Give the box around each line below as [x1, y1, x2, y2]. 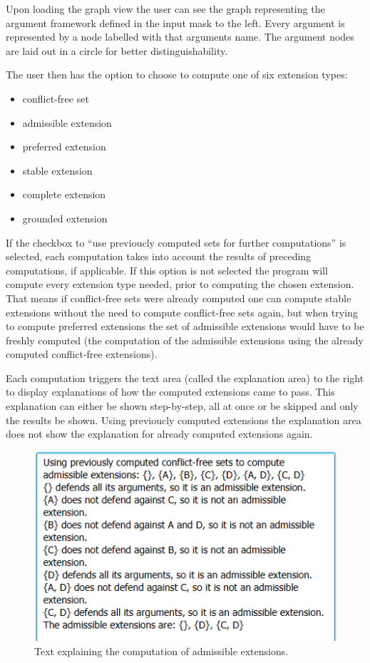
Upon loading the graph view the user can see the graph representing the [6, 1, 325, 16]
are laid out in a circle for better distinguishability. [6, 43, 228, 58]
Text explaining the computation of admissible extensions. [34, 643, 289, 658]
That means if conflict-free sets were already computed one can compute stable [6, 290, 351, 305]
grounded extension [22, 210, 108, 225]
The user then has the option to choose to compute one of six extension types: [6, 67, 348, 82]
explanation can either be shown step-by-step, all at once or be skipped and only [6, 399, 359, 413]
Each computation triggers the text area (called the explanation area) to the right [6, 370, 364, 385]
